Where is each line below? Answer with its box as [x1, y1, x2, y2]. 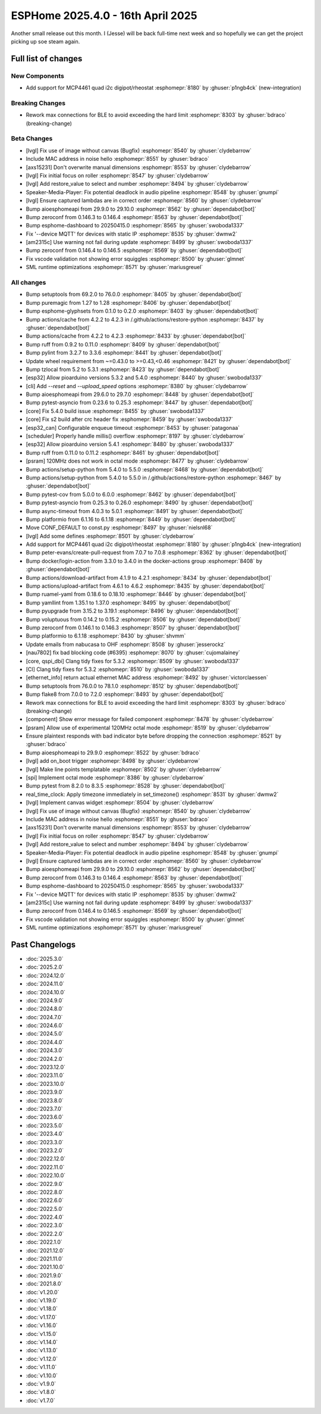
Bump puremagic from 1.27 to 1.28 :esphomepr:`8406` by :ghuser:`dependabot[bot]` [26, 299, 232, 306]
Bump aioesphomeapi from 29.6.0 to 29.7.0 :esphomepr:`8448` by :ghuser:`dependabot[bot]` [26, 391, 254, 398]
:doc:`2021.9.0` [26, 1272, 63, 1279]
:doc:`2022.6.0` [26, 1197, 64, 1204]
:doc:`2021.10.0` [26, 1263, 65, 1271]
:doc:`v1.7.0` [26, 1397, 56, 1404]
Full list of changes [11, 54, 83, 64]
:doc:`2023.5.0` [26, 1122, 64, 1129]
